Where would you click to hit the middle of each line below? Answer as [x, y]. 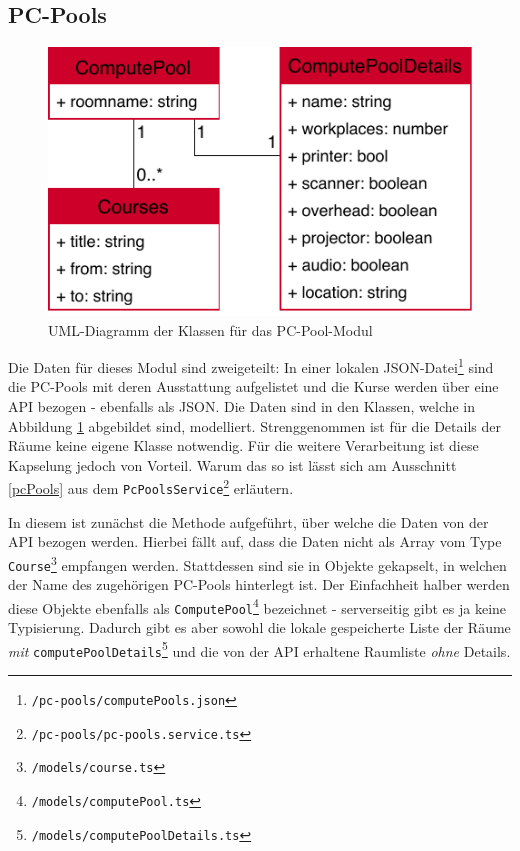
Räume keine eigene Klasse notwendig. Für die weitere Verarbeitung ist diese [243, 445]
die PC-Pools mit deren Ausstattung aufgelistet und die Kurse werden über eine [253, 386]
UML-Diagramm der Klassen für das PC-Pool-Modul [210, 329]
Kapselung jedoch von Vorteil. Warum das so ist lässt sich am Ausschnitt [232, 464]
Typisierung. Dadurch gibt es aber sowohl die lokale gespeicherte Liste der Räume [259, 627]
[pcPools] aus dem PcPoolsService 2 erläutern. [151, 486]
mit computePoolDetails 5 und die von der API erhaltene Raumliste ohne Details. [259, 649]
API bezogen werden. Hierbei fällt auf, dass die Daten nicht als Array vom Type [255, 541]
